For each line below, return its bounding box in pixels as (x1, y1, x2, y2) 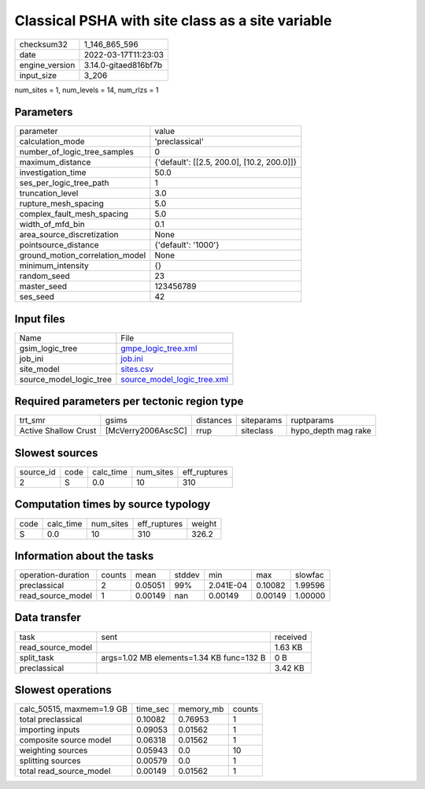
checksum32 (19, 39, 68, 50)
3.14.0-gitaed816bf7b (83, 59, 163, 70)
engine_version (19, 59, 76, 70)
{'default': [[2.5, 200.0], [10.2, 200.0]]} (154, 157, 297, 168)
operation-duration (19, 570, 90, 581)
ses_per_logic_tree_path (19, 177, 109, 188)
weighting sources (19, 745, 88, 756)
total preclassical (19, 714, 83, 725)
